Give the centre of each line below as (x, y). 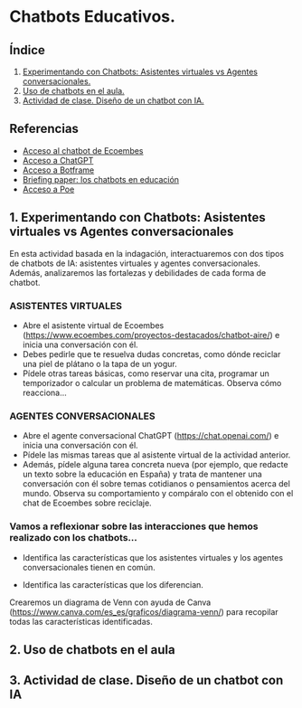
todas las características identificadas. (81, 621)
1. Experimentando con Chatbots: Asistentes (138, 217)
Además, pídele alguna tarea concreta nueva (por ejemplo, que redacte (155, 465)
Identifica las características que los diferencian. (113, 584)
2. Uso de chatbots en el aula (92, 650)
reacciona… (45, 392)
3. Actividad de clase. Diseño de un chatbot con (146, 680)
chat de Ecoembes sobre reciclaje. (87, 503)
